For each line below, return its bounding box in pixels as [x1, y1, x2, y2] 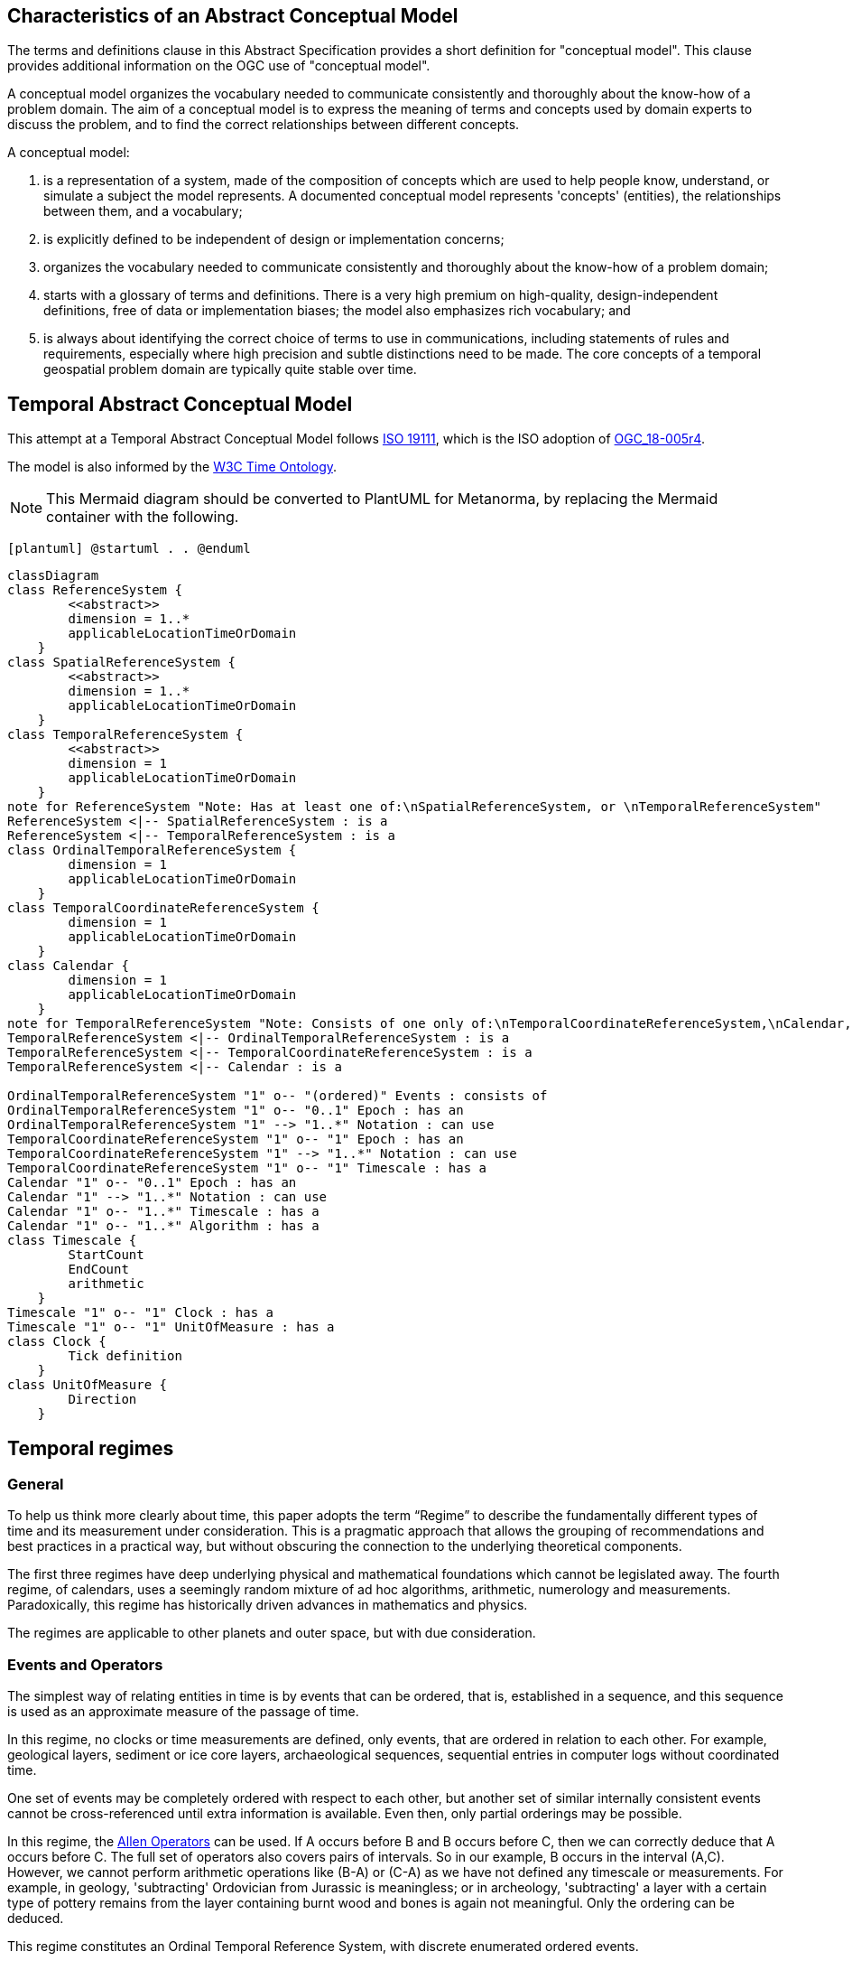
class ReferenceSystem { [7, 583, 182, 598]
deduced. [7, 1910, 64, 1927]
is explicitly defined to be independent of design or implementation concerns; [43, 231, 505, 247]
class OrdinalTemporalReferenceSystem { [7, 843, 297, 858]
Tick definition [68, 1349, 182, 1364]
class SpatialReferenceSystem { [7, 655, 236, 670]
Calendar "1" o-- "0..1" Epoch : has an [7, 1175, 297, 1191]
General [7, 1475, 64, 1494]
